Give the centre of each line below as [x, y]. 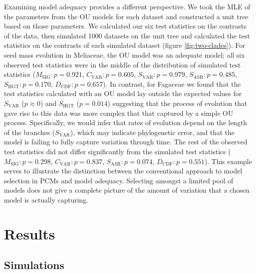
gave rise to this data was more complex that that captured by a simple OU [119, 113]
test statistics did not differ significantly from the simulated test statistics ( [117, 151]
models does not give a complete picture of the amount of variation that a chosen [127, 190]
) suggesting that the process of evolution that [177, 103]
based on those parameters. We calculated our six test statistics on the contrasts [125, 26]
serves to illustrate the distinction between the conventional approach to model [123, 171]
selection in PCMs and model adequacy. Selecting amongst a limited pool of [119, 180]
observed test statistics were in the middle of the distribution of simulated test [122, 64]
